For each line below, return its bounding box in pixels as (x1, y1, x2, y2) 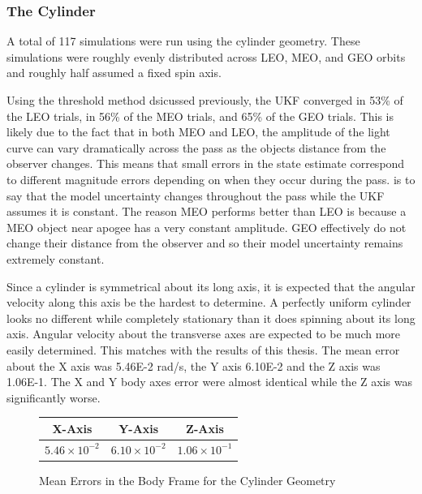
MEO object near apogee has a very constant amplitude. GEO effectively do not (6, 218, 407, 235)
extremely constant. (6, 250, 105, 267)
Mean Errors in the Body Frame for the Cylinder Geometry (39, 471, 336, 488)
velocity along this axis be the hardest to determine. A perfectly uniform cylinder (6, 294, 411, 311)
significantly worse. (6, 389, 101, 406)
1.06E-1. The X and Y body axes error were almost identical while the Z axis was (6, 373, 412, 390)
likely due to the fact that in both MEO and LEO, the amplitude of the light (6, 123, 390, 140)
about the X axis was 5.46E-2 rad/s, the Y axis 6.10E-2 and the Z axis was (6, 357, 381, 374)
